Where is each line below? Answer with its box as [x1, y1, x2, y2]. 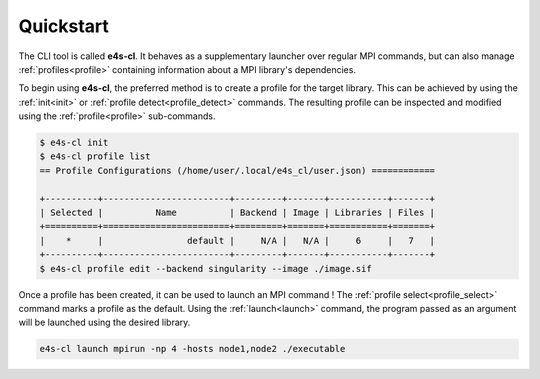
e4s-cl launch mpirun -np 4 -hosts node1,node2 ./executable [39, 343, 346, 355]
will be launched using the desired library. [18, 316, 191, 329]
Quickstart [18, 15, 110, 37]
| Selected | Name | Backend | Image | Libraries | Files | [39, 207, 435, 219]
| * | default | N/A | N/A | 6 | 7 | [39, 235, 435, 246]
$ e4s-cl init [39, 137, 109, 149]
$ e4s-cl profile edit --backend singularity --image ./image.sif [39, 263, 372, 274]
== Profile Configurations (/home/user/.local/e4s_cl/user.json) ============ [39, 165, 435, 176]
